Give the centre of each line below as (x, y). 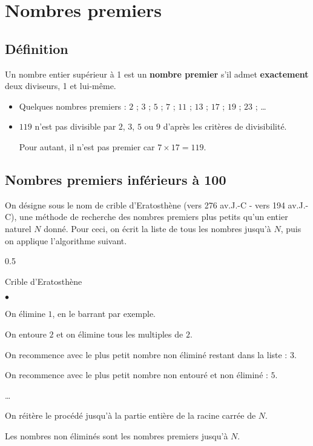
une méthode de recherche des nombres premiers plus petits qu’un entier (154, 217)
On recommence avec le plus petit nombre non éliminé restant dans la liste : (146, 354)
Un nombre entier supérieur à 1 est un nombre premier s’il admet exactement (157, 74)
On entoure (26, 334)
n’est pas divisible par (75, 126)
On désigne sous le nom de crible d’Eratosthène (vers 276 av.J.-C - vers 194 (145, 205)
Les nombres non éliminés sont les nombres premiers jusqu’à (117, 435)
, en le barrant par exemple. (104, 314)
